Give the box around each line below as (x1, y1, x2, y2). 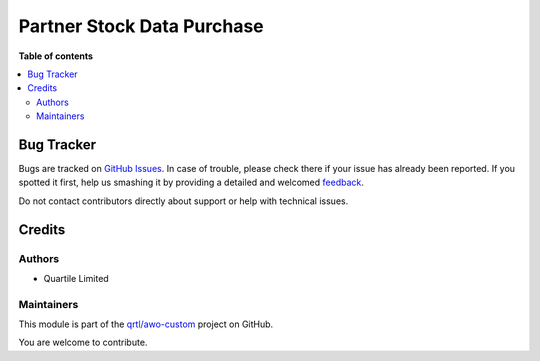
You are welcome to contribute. (18, 336, 148, 349)
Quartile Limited (43, 272, 109, 284)
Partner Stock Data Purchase (18, 15, 264, 37)
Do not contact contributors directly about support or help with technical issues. (18, 195, 349, 207)
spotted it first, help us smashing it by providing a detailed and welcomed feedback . (18, 176, 365, 189)
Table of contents (18, 50, 94, 62)
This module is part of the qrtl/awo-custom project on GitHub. (18, 318, 274, 330)
